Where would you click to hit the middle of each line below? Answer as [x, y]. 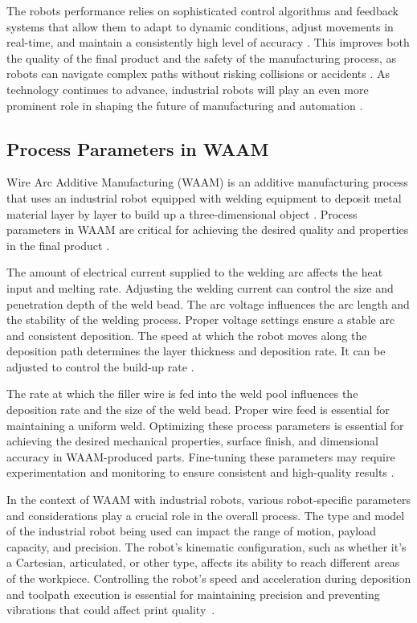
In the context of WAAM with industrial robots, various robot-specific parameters [209, 500]
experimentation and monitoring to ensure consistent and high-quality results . [200, 472]
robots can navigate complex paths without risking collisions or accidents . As [198, 74]
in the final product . [58, 245]
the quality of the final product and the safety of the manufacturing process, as [202, 57]
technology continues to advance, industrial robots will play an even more [188, 89]
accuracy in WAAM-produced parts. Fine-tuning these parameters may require [201, 456]
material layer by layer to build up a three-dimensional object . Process [182, 213]
